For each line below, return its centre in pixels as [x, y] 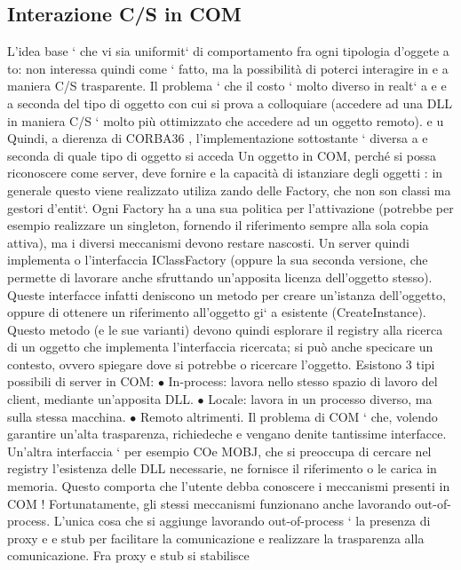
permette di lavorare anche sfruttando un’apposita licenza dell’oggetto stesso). [220, 277]
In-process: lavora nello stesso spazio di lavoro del [303, 381]
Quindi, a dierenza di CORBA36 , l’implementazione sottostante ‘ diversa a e [218, 138]
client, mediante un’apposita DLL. [100, 399]
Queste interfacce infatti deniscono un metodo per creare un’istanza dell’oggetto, [227, 294]
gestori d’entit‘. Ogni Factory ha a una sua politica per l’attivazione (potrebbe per [230, 207]
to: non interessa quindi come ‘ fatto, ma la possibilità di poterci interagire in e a [228, 68]
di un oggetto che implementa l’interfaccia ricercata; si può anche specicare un [220, 347]
